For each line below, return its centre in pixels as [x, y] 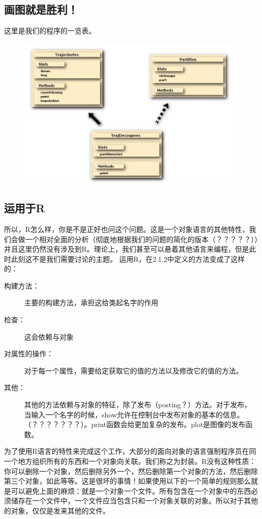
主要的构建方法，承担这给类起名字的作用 [91, 302]
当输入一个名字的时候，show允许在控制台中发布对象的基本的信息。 [134, 414]
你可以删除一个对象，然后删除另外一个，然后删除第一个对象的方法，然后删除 [131, 471]
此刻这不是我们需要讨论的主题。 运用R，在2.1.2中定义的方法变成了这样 [128, 258]
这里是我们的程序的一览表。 [50, 31]
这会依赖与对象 [49, 336]
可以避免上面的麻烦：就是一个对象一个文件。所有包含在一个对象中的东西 [131, 490]
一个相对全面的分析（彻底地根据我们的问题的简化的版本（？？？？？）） [141, 239]
